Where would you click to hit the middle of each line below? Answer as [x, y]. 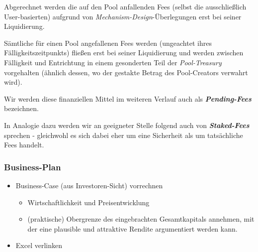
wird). [13, 82]
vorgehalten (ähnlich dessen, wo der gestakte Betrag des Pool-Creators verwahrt [126, 72]
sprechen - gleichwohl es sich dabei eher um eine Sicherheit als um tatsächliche [124, 135]
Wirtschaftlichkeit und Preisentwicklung [88, 202]
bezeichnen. [21, 108]
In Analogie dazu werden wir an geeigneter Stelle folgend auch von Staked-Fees [127, 125]
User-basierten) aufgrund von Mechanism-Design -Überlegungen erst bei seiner [123, 16]
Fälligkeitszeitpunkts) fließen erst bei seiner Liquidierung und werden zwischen [124, 53]
